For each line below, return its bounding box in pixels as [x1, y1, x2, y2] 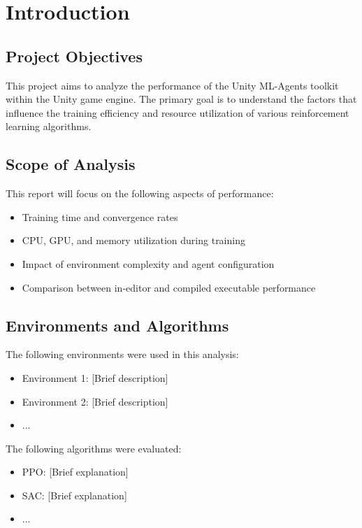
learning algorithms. [6, 119, 92, 134]
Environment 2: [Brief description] [22, 394, 168, 408]
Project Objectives [6, 45, 143, 66]
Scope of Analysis [6, 153, 136, 175]
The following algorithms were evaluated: [6, 441, 182, 455]
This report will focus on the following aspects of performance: [6, 186, 274, 201]
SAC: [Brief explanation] [22, 487, 127, 502]
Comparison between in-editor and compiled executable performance [22, 280, 316, 294]
